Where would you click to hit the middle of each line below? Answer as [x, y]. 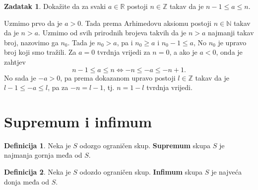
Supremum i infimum [78, 121]
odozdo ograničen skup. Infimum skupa [141, 172]
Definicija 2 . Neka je [37, 172]
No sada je [20, 77]
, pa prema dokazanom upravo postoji [118, 77]
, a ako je [183, 52]
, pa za [58, 87]
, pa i [125, 42]
